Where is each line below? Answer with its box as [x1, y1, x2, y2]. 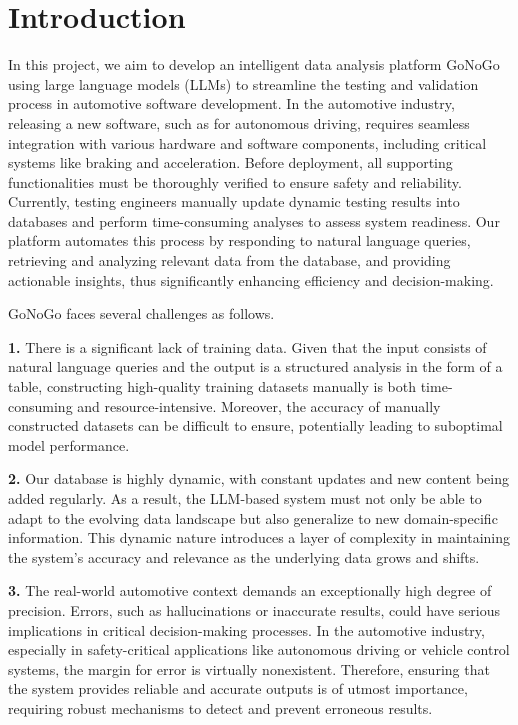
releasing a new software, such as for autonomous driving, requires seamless [8, 112, 470, 133]
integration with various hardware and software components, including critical [8, 132, 487, 153]
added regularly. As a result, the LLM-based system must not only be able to [8, 488, 482, 508]
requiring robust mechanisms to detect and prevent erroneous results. [8, 697, 433, 718]
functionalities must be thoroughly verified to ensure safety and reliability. [8, 171, 462, 192]
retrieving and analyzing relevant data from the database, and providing [8, 250, 451, 271]
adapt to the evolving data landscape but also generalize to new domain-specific [8, 507, 498, 528]
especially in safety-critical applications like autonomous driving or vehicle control [8, 639, 510, 660]
